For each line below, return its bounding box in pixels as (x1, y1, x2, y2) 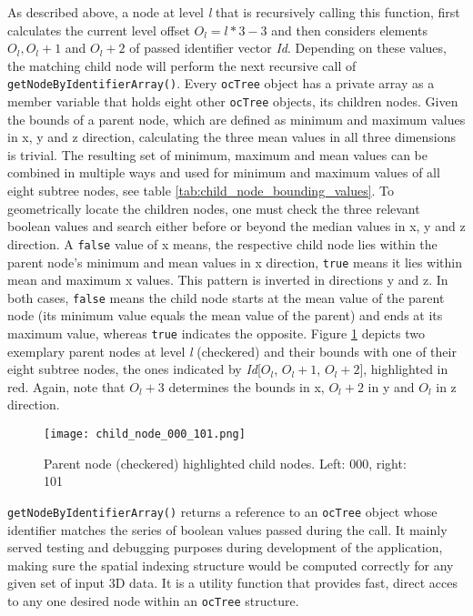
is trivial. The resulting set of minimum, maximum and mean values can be (7, 145, 428, 164)
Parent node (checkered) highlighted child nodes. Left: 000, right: (44, 453, 407, 472)
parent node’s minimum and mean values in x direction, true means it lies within (7, 252, 462, 271)
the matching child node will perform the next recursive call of (7, 56, 357, 75)
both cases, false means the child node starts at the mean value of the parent (7, 288, 445, 307)
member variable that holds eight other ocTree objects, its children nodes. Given (7, 92, 458, 111)
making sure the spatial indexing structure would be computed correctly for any (7, 555, 454, 574)
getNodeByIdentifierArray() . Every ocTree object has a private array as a (7, 74, 435, 93)
